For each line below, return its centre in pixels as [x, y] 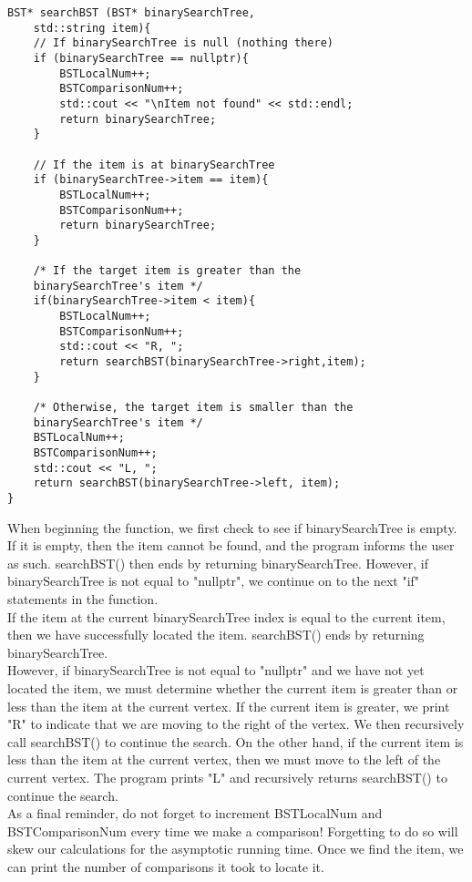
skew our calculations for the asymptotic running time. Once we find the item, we [236, 849]
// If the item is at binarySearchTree [154, 164]
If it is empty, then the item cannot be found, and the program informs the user [231, 545]
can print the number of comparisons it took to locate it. [166, 866]
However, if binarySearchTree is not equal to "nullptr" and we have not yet [216, 670]
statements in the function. [83, 599]
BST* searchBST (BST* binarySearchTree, [132, 13]
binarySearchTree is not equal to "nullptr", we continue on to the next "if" [214, 581]
